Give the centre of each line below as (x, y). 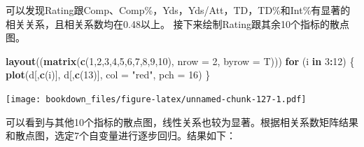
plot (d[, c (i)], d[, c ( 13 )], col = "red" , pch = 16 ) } (108, 75)
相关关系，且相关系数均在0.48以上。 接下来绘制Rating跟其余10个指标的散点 (177, 23)
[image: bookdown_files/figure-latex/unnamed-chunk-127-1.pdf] (156, 99)
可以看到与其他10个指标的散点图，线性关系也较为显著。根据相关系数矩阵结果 (182, 121)
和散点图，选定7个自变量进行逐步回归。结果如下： (121, 135)
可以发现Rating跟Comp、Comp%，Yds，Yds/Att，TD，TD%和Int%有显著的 (178, 10)
